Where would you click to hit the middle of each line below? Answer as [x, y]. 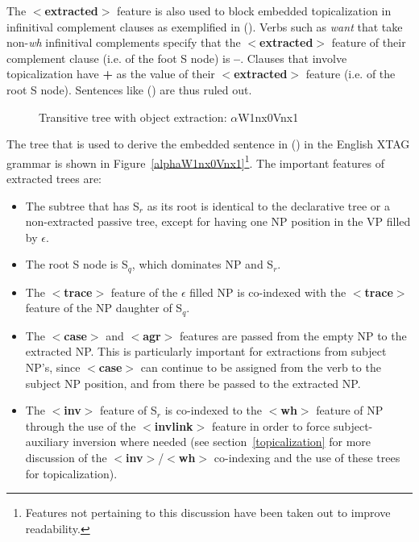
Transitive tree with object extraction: [133, 117]
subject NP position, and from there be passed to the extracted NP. [193, 383]
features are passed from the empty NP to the [293, 335]
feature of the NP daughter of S [104, 308]
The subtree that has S [82, 205]
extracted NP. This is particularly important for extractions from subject [206, 351]
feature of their [369, 42]
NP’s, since [53, 367]
